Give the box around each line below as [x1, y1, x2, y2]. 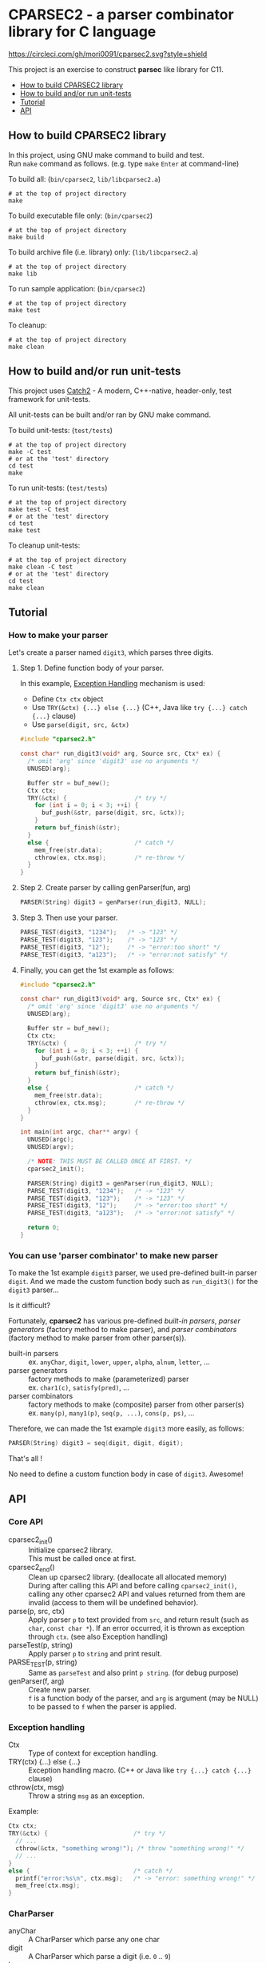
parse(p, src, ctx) [8, 1607, 66, 1616]
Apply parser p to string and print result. [28, 1649, 162, 1659]
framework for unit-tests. [8, 394, 91, 403]
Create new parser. [28, 1685, 92, 1695]
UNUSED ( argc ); [27, 1135, 74, 1144]
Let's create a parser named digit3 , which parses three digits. [8, 648, 214, 657]
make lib [8, 270, 38, 278]
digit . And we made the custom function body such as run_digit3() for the [8, 1277, 259, 1287]
